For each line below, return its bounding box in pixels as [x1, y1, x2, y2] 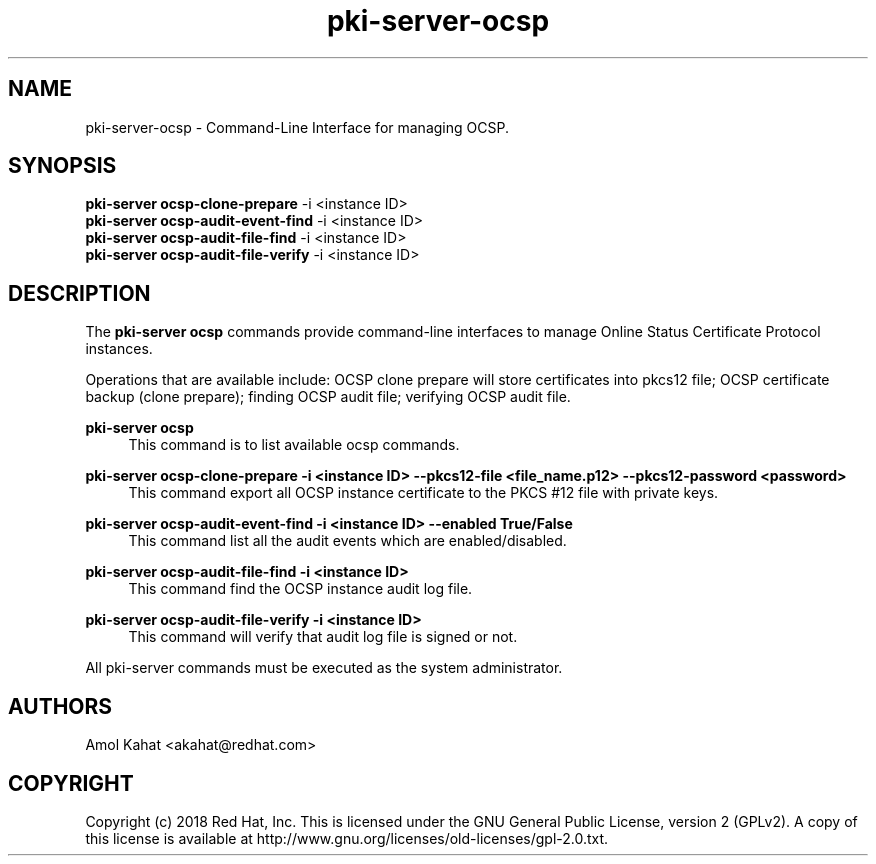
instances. [85, 340, 153, 358]
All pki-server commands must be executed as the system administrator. [85, 659, 563, 677]
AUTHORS [8, 693, 113, 719]
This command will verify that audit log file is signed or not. [128, 628, 518, 646]
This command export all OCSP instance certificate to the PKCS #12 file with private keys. [128, 484, 719, 502]
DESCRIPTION [8, 280, 151, 306]
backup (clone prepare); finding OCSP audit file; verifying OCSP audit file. [85, 388, 571, 406]
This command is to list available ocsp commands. [128, 436, 460, 454]
